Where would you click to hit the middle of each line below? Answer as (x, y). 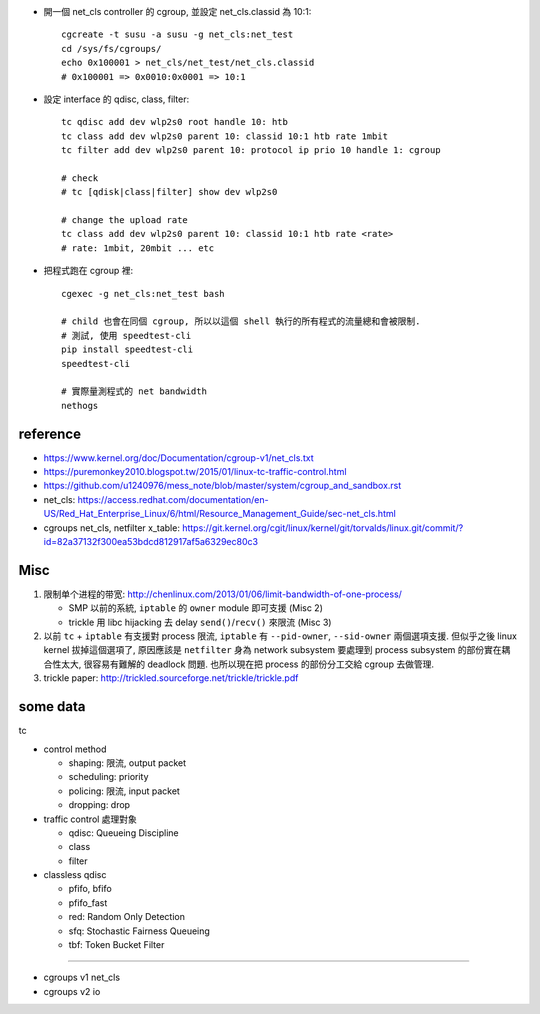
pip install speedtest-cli (127, 349)
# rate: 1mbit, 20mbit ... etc (138, 248)
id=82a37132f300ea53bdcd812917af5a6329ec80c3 (151, 542)
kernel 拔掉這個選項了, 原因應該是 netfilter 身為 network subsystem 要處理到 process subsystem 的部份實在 (272, 650)
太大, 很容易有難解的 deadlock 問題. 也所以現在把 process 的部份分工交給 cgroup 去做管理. (247, 664)
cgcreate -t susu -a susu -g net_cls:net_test (177, 34)
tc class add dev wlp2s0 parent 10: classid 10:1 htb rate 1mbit (225, 136)
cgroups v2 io (72, 991)
